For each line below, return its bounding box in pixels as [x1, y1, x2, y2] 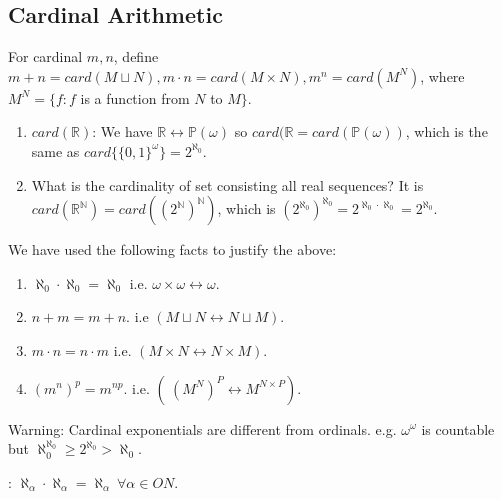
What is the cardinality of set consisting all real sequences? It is [31, 174, 424, 195]
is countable [421, 418, 495, 439]
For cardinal [8, 46, 83, 67]
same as [31, 140, 80, 161]
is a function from [80, 87, 190, 108]
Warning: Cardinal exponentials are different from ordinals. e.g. [8, 418, 397, 439]
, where [420, 65, 465, 86]
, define [113, 46, 159, 67]
